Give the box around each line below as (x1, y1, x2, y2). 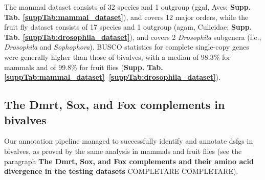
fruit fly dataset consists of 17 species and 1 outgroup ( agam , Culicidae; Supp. (4, 21, 252, 32)
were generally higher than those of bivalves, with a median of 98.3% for (4, 51, 231, 62)
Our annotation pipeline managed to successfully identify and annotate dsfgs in (4, 136, 253, 146)
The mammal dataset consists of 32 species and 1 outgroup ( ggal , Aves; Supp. (4, 2, 251, 12)
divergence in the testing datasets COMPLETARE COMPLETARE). (4, 166, 238, 176)
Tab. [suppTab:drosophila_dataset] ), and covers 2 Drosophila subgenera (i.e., (4, 31, 261, 42)
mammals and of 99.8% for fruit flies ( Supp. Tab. (4, 61, 163, 72)
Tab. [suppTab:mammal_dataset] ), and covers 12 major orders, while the (4, 11, 249, 22)
